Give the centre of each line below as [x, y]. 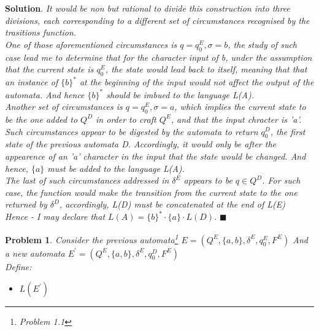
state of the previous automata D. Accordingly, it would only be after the [140, 144]
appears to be [208, 180]
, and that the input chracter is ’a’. [236, 119]
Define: [18, 266]
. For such [281, 180]
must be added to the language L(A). [116, 168]
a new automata [35, 253]
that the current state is [49, 69]
